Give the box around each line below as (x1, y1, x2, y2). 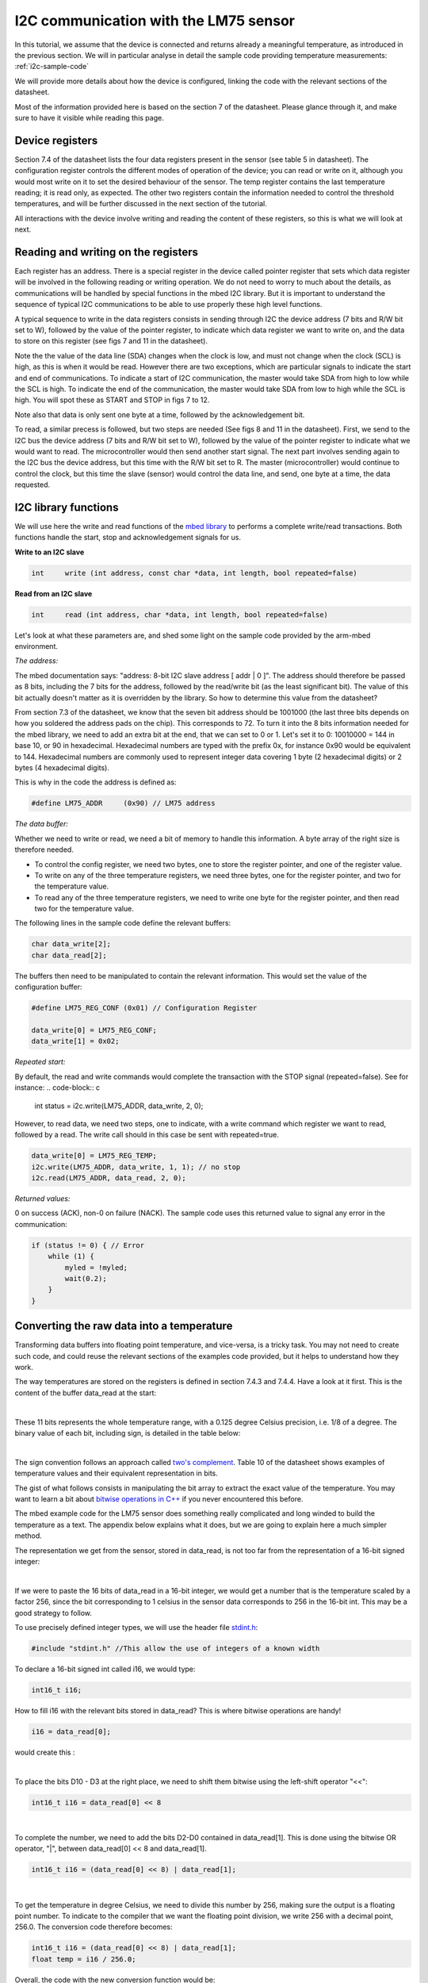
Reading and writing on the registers (14, 245, 198, 259)
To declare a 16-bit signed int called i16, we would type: (14, 1664, 196, 1674)
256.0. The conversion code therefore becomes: (14, 1922, 174, 1931)
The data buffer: (14, 819, 69, 829)
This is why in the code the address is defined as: (14, 777, 177, 787)
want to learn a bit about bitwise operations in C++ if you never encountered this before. (14, 1494, 304, 1503)
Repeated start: (14, 1057, 66, 1067)
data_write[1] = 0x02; (31, 1037, 120, 1046)
